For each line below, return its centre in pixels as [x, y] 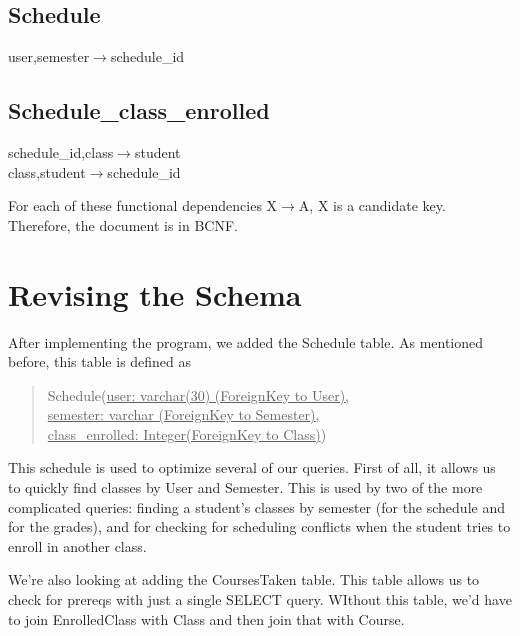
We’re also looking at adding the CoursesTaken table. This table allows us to [244, 579]
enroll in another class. [77, 545]
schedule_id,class [61, 152]
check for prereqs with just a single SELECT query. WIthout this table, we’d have [260, 599]
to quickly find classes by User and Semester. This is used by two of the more [245, 487]
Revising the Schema [155, 293]
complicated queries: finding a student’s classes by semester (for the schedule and [256, 506]
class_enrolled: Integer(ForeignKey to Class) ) [187, 433]
